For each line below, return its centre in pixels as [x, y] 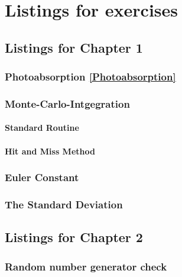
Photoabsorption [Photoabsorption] [90, 77]
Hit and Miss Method [50, 151]
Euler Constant [42, 177]
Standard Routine [42, 128]
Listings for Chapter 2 [74, 237]
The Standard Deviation [64, 204]
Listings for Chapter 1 [74, 47]
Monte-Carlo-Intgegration [67, 103]
